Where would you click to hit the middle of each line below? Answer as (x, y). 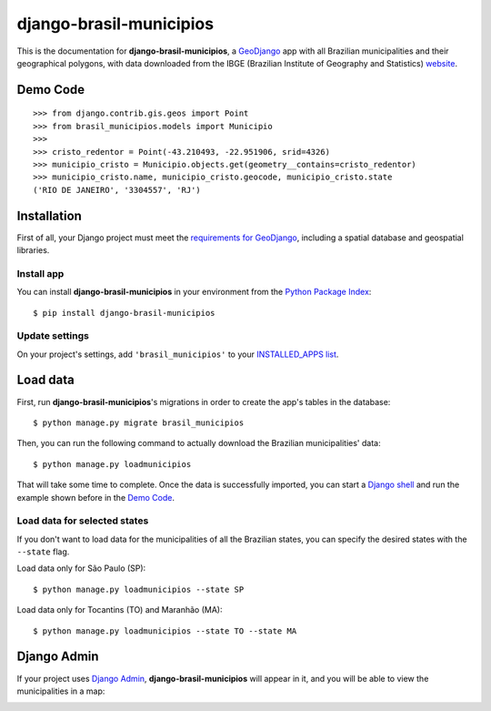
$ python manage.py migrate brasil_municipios (139, 422)
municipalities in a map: (61, 691)
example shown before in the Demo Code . (96, 497)
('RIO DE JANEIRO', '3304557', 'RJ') (117, 190)
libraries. (33, 249)
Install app (40, 273)
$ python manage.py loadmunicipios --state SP (139, 589)
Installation (49, 215)
